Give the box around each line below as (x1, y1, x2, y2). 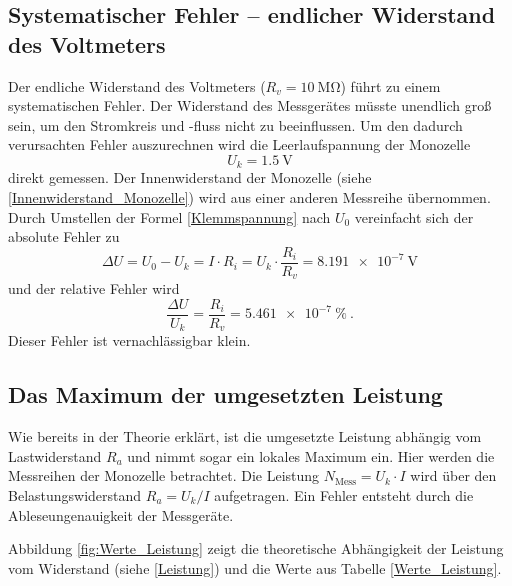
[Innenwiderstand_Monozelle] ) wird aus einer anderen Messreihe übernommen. (8, 187, 491, 208)
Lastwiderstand (8, 445, 102, 466)
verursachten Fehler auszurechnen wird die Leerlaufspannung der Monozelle (8, 134, 471, 155)
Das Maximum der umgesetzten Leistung (8, 379, 443, 410)
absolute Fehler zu (8, 226, 120, 247)
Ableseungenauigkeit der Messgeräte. (8, 504, 234, 525)
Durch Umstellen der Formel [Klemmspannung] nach (8, 206, 331, 227)
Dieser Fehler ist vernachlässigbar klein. (8, 330, 251, 351)
